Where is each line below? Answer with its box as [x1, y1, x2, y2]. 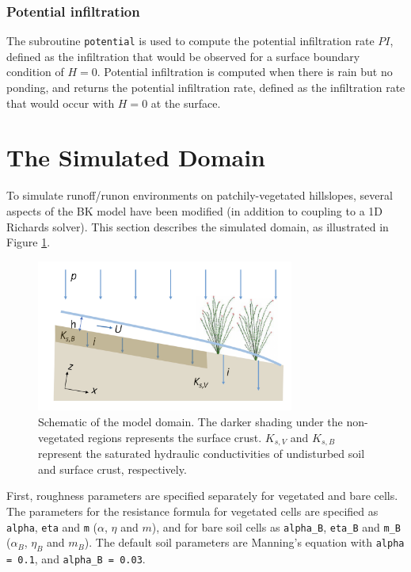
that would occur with [6, 94, 115, 111]
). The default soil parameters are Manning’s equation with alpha [84, 534, 405, 551]
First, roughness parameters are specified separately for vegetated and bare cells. [6, 487, 398, 504]
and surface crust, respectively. [38, 460, 187, 477]
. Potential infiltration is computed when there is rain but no [97, 63, 393, 80]
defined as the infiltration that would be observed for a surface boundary [6, 48, 360, 64]
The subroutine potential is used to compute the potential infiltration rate [6, 32, 375, 49]
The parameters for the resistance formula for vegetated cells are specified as [6, 502, 379, 519]
